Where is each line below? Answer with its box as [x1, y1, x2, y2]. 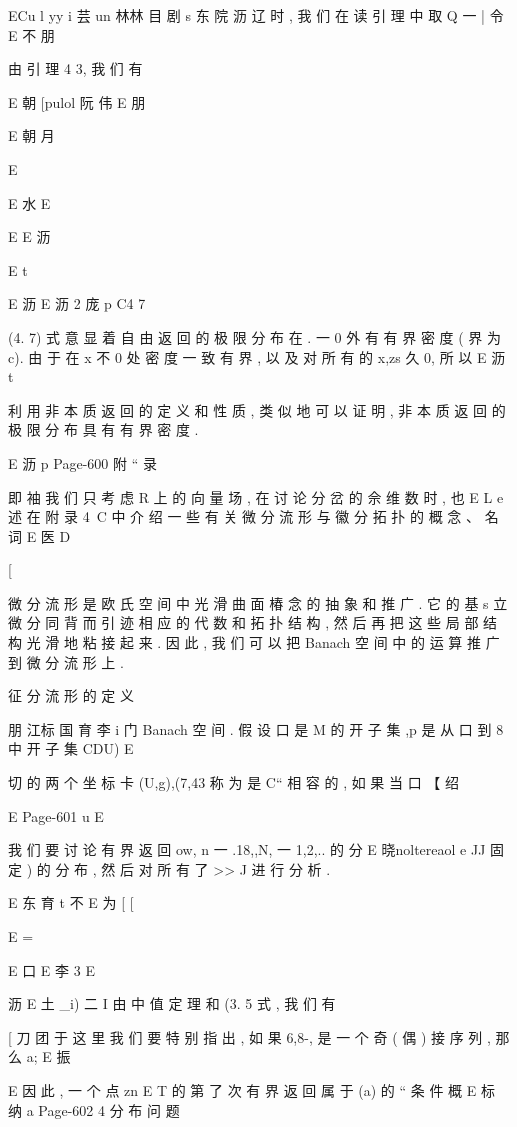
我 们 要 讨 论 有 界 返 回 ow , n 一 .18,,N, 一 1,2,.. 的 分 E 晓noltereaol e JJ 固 [8, 839, 505, 860]
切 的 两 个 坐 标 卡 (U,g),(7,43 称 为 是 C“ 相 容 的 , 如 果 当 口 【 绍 [8, 772, 460, 793]
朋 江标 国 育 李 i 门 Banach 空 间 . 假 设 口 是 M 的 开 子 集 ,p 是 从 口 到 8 [8, 718, 504, 739]
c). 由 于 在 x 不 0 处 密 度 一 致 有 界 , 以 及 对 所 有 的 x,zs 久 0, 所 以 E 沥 [8, 346, 506, 367]
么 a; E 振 [8, 1046, 71, 1067]
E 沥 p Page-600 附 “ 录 [8, 452, 157, 473]
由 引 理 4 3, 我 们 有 [8, 58, 143, 79]
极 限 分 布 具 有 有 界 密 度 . [8, 419, 199, 440]
